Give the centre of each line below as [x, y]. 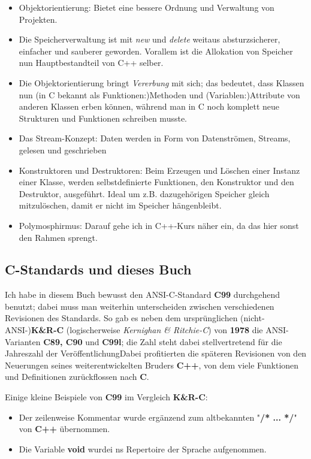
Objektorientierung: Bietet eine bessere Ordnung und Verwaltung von [147, 7]
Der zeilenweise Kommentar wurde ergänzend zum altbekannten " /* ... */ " [158, 417]
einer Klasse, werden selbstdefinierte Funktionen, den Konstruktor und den [156, 182]
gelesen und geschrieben [63, 150]
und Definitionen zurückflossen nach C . [77, 377]
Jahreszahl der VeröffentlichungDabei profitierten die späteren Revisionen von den [156, 353]
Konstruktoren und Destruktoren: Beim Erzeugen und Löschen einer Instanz [159, 170]
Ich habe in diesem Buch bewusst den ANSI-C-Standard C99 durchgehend [143, 295]
